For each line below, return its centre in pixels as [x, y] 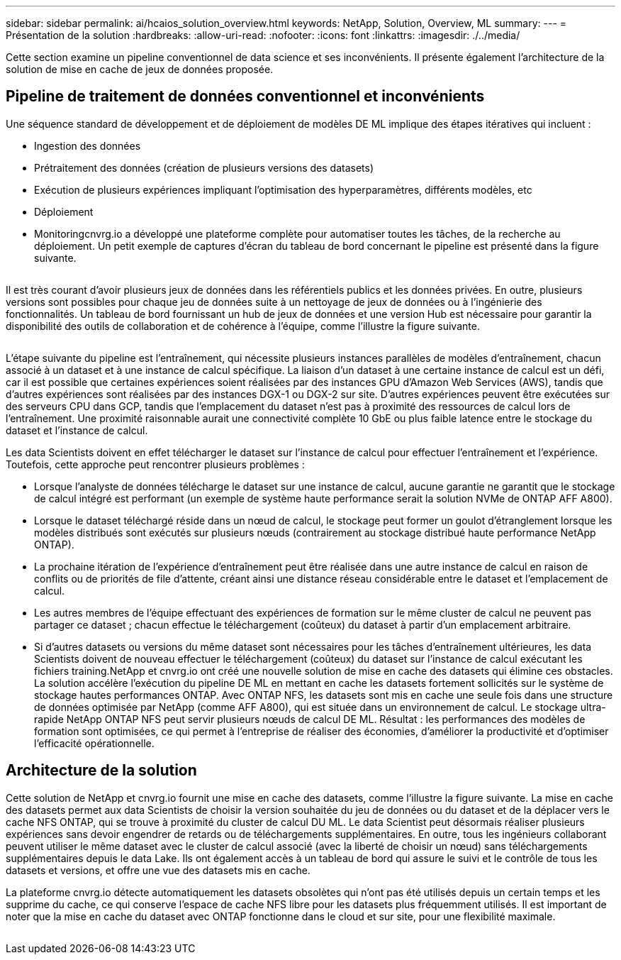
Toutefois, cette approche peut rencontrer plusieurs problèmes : [155, 464]
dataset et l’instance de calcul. [77, 430]
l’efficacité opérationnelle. [94, 743]
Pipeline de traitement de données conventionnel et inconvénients [245, 96]
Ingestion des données [88, 145]
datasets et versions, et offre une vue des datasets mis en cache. [158, 870]
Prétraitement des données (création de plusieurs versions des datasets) [204, 167]
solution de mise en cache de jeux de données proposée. [140, 69]
